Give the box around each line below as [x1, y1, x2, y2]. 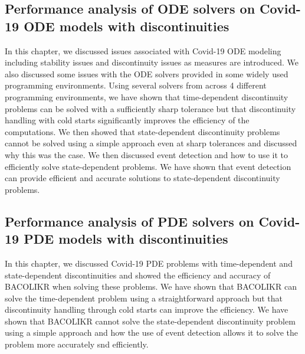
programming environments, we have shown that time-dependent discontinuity [5, 90, 288, 103]
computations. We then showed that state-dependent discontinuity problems [5, 125, 280, 137]
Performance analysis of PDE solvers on [5, 212, 254, 230]
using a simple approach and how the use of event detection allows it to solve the [5, 326, 298, 339]
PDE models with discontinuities [24, 230, 228, 248]
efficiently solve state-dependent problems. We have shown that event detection [5, 160, 291, 172]
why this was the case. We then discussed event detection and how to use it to [5, 148, 288, 160]
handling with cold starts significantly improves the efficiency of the [5, 114, 250, 126]
